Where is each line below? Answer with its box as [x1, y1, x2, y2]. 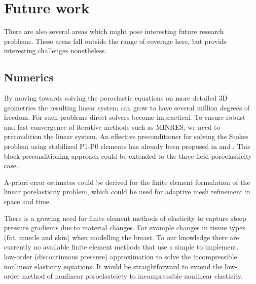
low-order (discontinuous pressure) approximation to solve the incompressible [4, 251, 237, 262]
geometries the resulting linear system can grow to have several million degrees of [4, 102, 250, 112]
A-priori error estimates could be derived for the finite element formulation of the [4, 177, 250, 187]
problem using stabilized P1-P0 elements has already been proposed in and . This [4, 141, 251, 151]
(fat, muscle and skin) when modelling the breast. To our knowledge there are [4, 232, 239, 242]
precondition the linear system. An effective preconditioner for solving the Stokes [4, 131, 249, 142]
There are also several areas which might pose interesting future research [4, 26, 224, 36]
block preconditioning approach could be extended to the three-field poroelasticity [4, 150, 252, 161]
